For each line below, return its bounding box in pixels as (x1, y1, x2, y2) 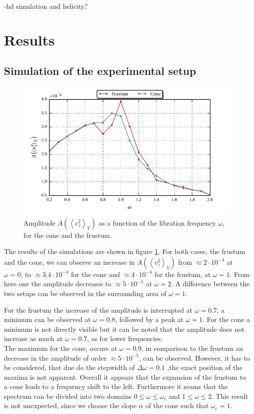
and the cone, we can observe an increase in (4, 256, 135, 267)
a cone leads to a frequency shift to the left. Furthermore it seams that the (4, 381, 228, 391)
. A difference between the (171, 278, 250, 289)
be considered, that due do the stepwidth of (4, 362, 135, 372)
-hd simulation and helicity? (4, 1, 88, 11)
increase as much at (4, 333, 63, 344)
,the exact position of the (167, 362, 243, 372)
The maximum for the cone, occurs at (4, 343, 117, 353)
